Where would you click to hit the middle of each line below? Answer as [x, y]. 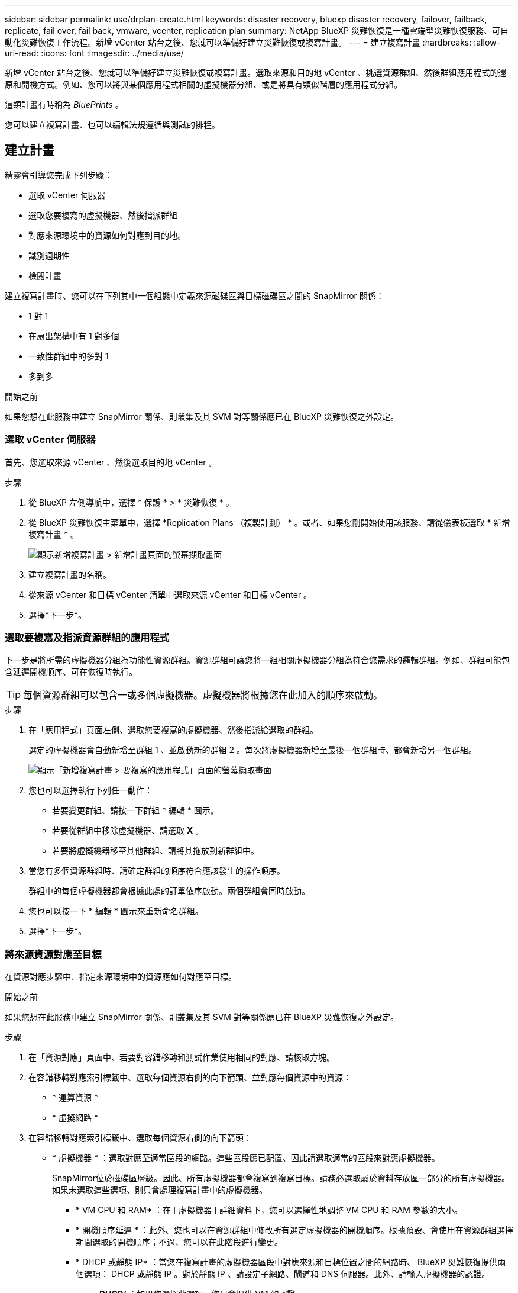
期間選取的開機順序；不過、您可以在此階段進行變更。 [179, 1242]
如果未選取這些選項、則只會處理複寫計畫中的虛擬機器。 [160, 1190]
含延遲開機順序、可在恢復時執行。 [71, 672]
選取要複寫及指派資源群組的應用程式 [87, 637]
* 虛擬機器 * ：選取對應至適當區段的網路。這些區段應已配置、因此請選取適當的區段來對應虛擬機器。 [246, 1158]
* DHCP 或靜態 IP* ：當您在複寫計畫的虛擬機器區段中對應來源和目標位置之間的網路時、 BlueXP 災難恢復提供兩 [291, 1262]
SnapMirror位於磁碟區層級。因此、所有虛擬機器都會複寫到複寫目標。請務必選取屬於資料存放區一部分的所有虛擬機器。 [281, 1178]
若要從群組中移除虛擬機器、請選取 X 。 [128, 831]
